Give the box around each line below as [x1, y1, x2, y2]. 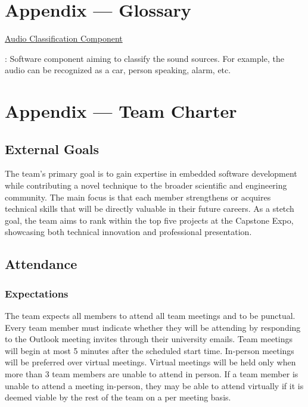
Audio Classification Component [5, 32, 123, 45]
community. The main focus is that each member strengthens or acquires [5, 190, 271, 203]
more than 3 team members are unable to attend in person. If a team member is [5, 368, 298, 380]
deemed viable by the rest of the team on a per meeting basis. [5, 391, 231, 403]
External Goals [5, 139, 99, 158]
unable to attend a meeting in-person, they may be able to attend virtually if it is [5, 379, 304, 392]
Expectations [5, 286, 69, 300]
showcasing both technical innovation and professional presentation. [5, 226, 252, 238]
